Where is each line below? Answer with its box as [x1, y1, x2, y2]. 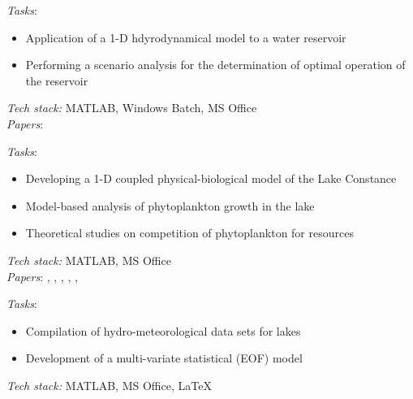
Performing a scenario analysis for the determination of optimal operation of [25, 56, 406, 73]
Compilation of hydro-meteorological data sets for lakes [25, 322, 301, 339]
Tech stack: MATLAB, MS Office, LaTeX [6, 376, 212, 393]
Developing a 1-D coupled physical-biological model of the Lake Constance [25, 170, 397, 187]
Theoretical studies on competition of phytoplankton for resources [25, 224, 354, 241]
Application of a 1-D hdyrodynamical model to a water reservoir [25, 28, 346, 46]
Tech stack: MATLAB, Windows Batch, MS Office [6, 99, 257, 116]
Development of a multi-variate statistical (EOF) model [25, 349, 303, 366]
